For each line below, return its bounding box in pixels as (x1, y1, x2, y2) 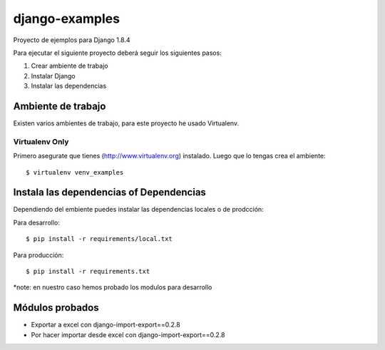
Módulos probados (13, 302, 99, 314)
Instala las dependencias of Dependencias (13, 186, 207, 199)
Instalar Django (31, 71, 76, 80)
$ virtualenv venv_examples (26, 168, 124, 176)
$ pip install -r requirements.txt (26, 267, 150, 276)
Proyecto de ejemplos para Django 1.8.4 (13, 36, 130, 44)
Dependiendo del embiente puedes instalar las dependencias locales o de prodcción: (13, 205, 264, 214)
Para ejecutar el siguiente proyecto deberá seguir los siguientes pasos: (13, 48, 222, 57)
